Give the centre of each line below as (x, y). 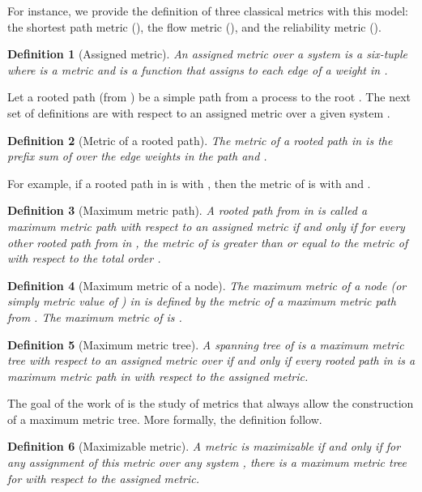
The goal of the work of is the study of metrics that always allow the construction (211, 403)
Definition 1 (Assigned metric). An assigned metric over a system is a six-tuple (208, 54)
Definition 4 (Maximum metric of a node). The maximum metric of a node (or (207, 285)
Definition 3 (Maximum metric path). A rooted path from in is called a (188, 210)
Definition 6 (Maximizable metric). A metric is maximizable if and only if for (204, 446)
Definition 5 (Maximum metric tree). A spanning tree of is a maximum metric (206, 344)
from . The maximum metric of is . (95, 317)
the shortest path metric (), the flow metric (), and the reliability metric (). (194, 26)
